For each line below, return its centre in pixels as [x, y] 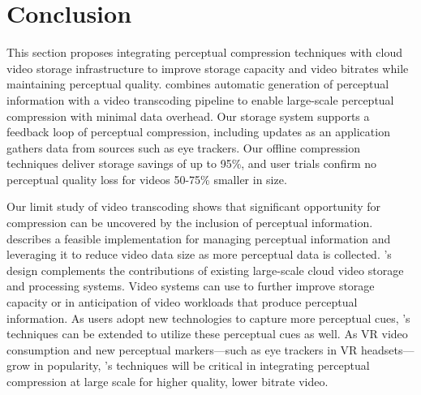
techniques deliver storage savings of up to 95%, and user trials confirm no [192, 163]
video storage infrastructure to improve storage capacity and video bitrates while [208, 68]
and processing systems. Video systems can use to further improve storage [191, 286]
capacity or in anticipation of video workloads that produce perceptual [182, 302]
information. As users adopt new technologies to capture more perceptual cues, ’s [208, 318]
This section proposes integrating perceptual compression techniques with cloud [204, 52]
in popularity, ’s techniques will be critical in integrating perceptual [202, 365]
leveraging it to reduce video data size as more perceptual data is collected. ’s [199, 254]
